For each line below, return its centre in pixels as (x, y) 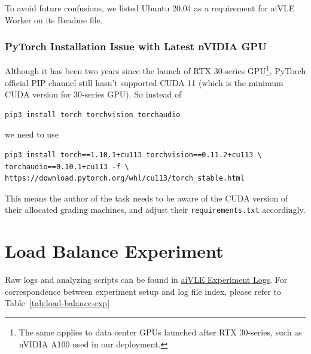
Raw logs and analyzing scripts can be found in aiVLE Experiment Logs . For (146, 280)
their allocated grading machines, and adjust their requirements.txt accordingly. (155, 210)
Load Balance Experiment (114, 251)
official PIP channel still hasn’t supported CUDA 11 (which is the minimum (144, 82)
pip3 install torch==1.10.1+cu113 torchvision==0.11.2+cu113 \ (133, 155)
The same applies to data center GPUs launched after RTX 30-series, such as (160, 332)
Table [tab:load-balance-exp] (57, 303)
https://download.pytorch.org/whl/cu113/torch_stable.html (125, 178)
